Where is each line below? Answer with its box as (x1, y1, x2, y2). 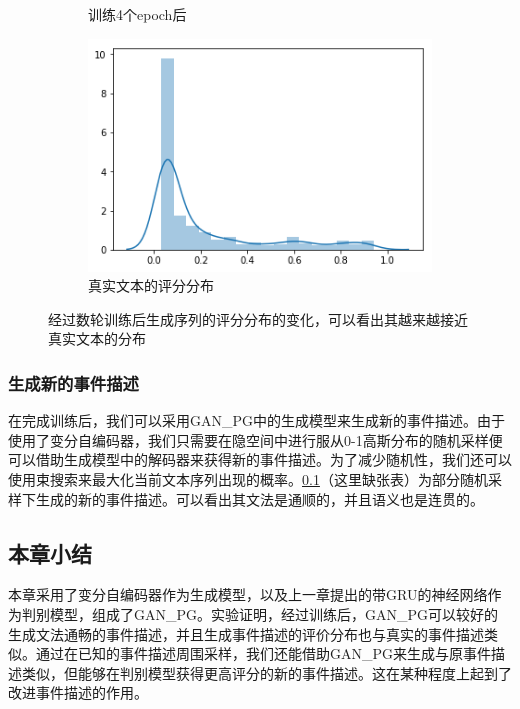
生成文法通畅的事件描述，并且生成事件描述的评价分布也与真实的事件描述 (8, 623, 484, 644)
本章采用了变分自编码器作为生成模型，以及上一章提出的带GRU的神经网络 (8, 584, 488, 605)
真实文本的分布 (48, 328, 146, 349)
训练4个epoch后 (88, 4, 187, 24)
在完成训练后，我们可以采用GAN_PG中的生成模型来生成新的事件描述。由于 (8, 410, 506, 431)
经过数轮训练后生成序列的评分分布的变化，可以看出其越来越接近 (48, 308, 468, 329)
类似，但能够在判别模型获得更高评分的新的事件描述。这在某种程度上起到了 (21, 662, 512, 683)
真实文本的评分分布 (88, 275, 214, 296)
